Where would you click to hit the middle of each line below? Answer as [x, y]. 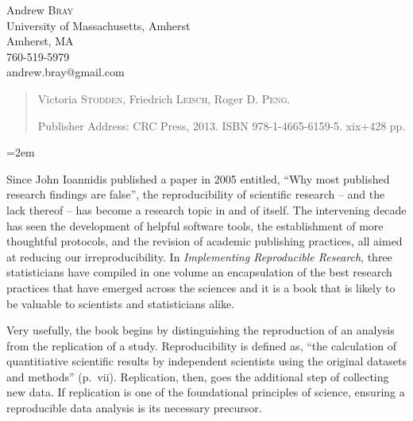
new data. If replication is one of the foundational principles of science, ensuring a [206, 392]
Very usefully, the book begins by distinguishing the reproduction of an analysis [201, 330]
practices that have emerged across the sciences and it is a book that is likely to [201, 287]
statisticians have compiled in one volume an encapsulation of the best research [199, 272]
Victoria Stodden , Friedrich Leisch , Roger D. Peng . [164, 98]
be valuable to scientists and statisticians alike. [121, 303]
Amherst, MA [40, 41]
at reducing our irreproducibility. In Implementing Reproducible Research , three [199, 256]
